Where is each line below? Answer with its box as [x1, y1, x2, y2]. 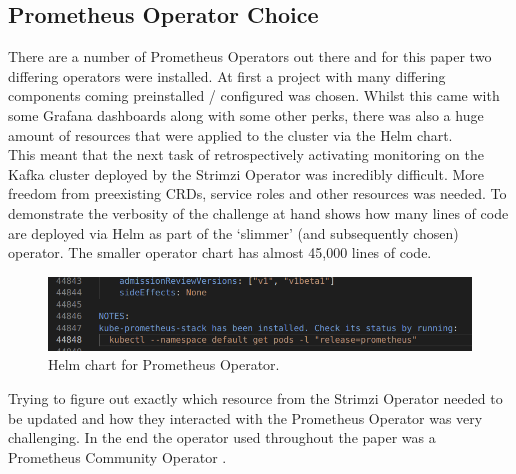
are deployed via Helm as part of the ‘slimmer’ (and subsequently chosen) [8, 222, 459, 243]
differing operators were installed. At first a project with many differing [8, 65, 446, 86]
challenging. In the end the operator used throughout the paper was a [8, 427, 436, 448]
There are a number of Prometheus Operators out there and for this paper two [8, 46, 492, 67]
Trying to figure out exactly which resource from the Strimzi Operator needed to [8, 387, 503, 408]
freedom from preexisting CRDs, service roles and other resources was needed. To [8, 183, 507, 204]
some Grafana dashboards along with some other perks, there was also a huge [8, 104, 484, 125]
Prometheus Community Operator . [8, 446, 227, 467]
